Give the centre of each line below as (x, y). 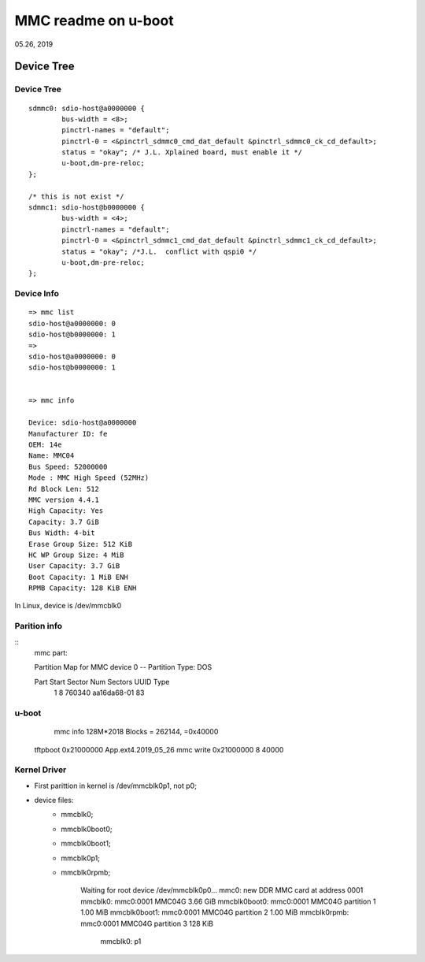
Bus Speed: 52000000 (68, 466)
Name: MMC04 (52, 456)
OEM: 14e (45, 445)
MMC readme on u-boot (94, 20)
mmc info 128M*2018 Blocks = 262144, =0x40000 (136, 732)
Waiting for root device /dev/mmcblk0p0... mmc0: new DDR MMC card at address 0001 (222, 890)
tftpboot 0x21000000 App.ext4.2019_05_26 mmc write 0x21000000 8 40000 (159, 749)
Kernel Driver (41, 770)
